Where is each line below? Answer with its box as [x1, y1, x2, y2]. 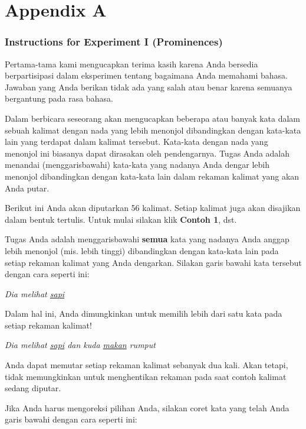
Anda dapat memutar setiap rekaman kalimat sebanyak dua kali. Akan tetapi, [5, 359, 288, 371]
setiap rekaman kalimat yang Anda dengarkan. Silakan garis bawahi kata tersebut [5, 256, 302, 268]
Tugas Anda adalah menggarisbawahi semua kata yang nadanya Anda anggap [5, 233, 289, 245]
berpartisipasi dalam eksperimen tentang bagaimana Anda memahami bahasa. [5, 69, 288, 82]
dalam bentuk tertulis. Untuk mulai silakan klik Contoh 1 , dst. [5, 213, 237, 225]
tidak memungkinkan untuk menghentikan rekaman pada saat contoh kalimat [5, 370, 287, 382]
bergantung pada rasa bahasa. [5, 92, 113, 105]
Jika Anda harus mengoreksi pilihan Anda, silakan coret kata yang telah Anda [5, 401, 289, 414]
